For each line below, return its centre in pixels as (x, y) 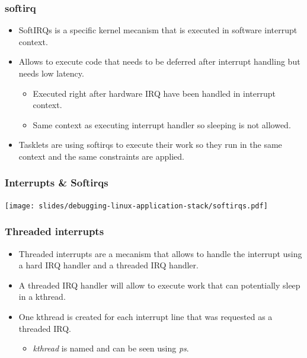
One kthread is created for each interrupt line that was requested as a (145, 317)
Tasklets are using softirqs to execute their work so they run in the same (150, 145)
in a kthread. (42, 297)
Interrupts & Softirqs (57, 183)
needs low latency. (51, 73)
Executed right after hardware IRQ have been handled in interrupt (154, 93)
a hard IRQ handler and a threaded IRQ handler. (108, 265)
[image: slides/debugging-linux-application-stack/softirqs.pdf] (136, 206)
